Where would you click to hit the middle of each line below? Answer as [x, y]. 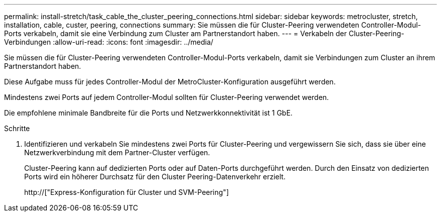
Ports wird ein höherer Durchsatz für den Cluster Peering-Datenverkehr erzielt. [155, 177]
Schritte [17, 128]
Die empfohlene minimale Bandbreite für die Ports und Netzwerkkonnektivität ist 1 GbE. [149, 113]
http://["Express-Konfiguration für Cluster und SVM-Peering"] [127, 192]
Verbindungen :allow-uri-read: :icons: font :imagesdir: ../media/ [109, 42]
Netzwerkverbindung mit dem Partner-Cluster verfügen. [117, 152]
